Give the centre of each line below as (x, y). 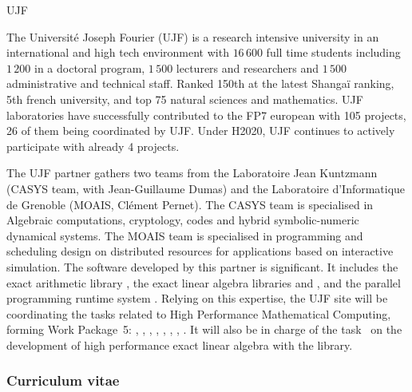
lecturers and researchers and (247, 67)
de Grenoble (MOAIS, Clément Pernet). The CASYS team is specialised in (190, 204)
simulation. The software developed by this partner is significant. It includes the (202, 266)
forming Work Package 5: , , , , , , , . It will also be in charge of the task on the (204, 329)
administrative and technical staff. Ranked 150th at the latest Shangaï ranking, (200, 83)
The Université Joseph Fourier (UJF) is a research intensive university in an (193, 36)
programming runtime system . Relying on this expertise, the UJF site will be (197, 298)
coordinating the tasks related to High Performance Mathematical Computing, (199, 313)
